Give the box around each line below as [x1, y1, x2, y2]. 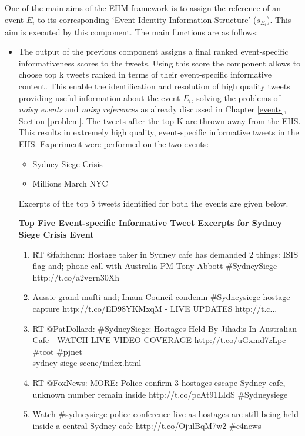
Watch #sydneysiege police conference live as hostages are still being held [32, 408, 299, 420]
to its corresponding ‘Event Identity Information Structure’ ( [38, 13, 257, 25]
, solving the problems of [191, 91, 280, 104]
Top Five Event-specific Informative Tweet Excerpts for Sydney [18, 217, 282, 229]
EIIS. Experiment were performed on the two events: [18, 138, 209, 150]
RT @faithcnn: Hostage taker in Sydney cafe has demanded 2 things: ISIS [32, 248, 299, 260]
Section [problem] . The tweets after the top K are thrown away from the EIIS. [18, 114, 301, 127]
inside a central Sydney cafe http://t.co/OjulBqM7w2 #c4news [32, 419, 262, 431]
